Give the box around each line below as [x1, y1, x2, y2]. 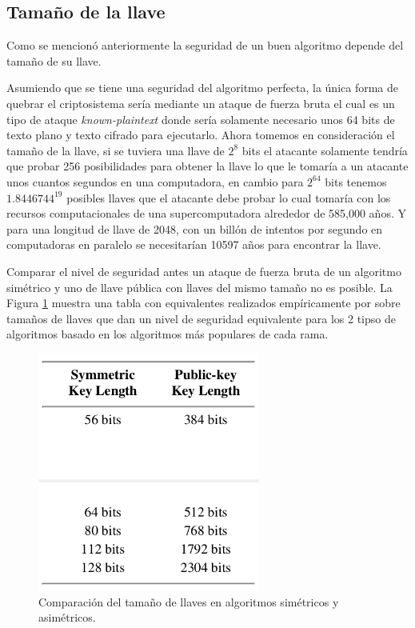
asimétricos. [38, 609, 96, 626]
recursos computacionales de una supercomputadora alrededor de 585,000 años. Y [6, 205, 406, 222]
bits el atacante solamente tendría [241, 142, 408, 158]
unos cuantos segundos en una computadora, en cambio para [6, 173, 304, 190]
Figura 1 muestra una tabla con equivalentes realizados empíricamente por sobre [6, 294, 401, 311]
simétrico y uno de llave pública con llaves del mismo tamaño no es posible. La [6, 278, 393, 295]
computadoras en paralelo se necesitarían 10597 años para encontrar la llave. [6, 236, 381, 253]
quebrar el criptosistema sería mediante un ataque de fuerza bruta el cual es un [6, 94, 395, 111]
